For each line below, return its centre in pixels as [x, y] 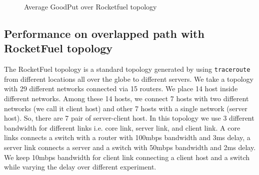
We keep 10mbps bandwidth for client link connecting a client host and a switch [127, 157]
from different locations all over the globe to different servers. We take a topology [129, 79]
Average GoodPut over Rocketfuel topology [90, 6]
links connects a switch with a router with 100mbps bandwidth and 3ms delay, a [127, 137]
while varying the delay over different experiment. [80, 167]
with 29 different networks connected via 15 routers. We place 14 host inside [121, 88]
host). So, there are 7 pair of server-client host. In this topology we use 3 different [129, 118]
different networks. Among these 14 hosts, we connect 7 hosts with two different [126, 98]
